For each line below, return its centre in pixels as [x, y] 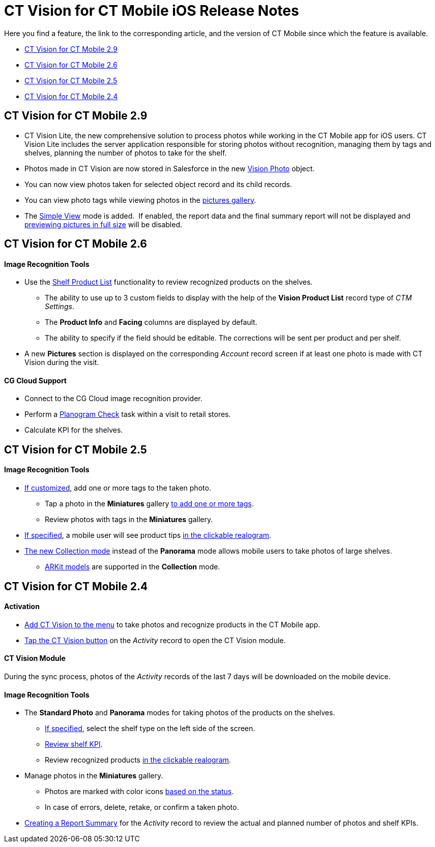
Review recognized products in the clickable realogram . [138, 760]
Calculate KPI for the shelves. [74, 430]
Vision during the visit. [62, 362]
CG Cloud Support [35, 380]
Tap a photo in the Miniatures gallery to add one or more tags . [149, 504]
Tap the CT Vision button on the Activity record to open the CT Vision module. [155, 640]
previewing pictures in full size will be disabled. [104, 224]
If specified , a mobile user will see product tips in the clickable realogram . [148, 535]
